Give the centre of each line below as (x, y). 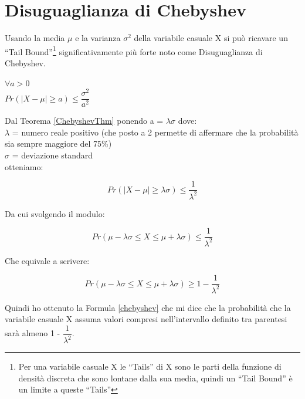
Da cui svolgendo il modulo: (55, 213)
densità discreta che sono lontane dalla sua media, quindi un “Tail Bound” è (155, 378)
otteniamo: (24, 166)
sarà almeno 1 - (33, 333)
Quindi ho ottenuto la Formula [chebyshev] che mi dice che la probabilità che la (148, 307)
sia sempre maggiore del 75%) (58, 143)
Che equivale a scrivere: (47, 260)
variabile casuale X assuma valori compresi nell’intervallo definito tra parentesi (146, 319)
